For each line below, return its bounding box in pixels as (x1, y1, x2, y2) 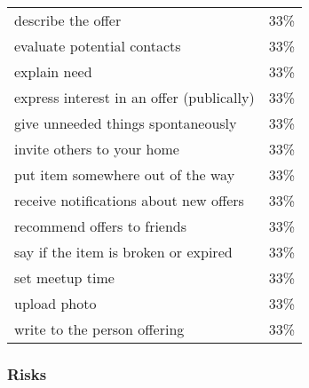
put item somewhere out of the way (14, 164, 235, 185)
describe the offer (14, 10, 122, 30)
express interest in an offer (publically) (14, 87, 255, 107)
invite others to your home (14, 139, 179, 159)
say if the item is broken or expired (14, 242, 233, 262)
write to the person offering (14, 319, 185, 339)
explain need (14, 61, 92, 82)
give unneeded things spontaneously (14, 113, 237, 133)
